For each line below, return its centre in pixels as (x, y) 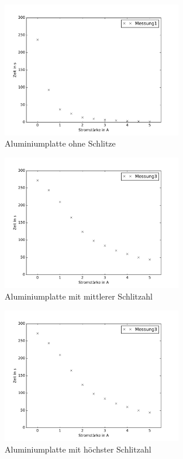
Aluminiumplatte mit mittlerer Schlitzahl (79, 296)
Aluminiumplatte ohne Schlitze (60, 143)
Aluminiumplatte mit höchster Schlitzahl (78, 449)
